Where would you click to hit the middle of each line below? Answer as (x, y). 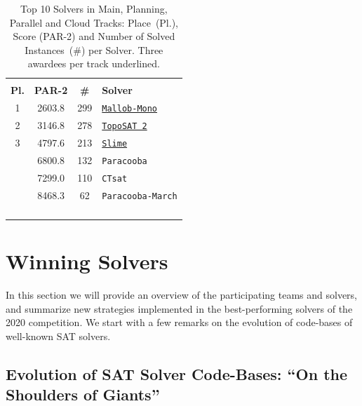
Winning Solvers (87, 261)
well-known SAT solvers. (58, 336)
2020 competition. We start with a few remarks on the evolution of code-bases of (179, 322)
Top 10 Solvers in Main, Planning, (94, 8)
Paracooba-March (140, 196)
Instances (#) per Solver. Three (94, 49)
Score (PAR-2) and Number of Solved (94, 36)
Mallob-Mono (130, 109)
